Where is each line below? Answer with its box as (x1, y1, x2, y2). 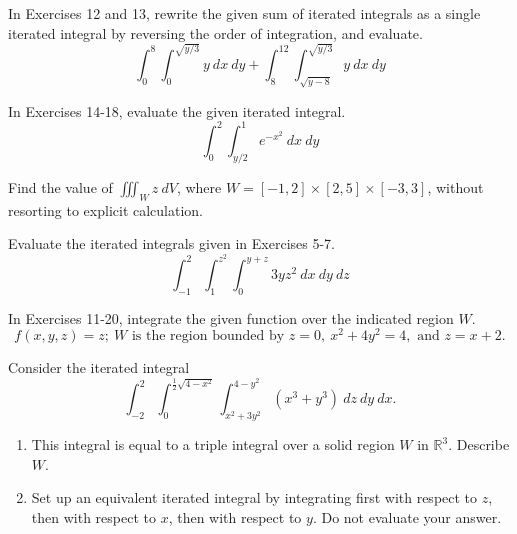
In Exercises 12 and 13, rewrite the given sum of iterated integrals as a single (8, 3, 481, 23)
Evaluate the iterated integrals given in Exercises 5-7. (8, 233, 335, 254)
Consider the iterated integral (8, 357, 190, 378)
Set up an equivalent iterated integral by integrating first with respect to (31, 487, 478, 508)
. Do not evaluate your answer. (312, 507, 502, 528)
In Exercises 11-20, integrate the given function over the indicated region (8, 307, 454, 328)
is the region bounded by (131, 329, 285, 344)
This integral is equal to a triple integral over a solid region (31, 434, 395, 455)
